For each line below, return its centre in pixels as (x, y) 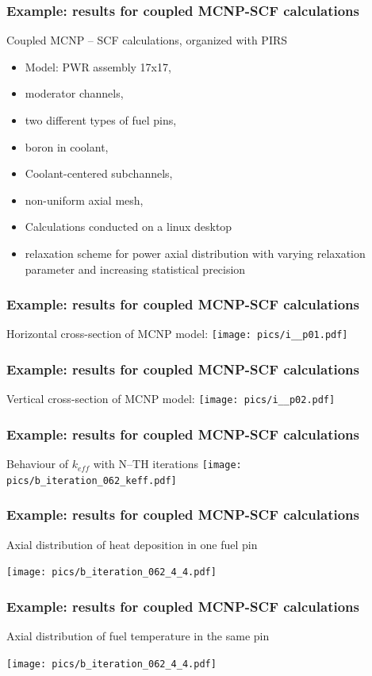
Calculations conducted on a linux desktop (128, 227)
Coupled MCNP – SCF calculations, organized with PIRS (147, 40)
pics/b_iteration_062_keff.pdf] (92, 480)
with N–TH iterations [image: (167, 464)
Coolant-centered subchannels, (99, 173)
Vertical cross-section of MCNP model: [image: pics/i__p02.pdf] (171, 399)
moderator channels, (74, 93)
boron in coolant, (67, 146)
